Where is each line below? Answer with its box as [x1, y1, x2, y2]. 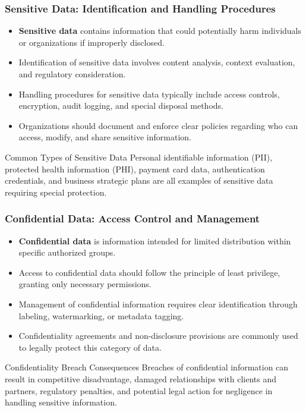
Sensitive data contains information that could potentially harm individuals [18, 24, 302, 37]
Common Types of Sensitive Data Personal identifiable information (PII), [5, 150, 273, 163]
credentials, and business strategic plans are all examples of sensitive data [5, 174, 273, 187]
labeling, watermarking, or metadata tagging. [18, 309, 184, 322]
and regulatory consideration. [18, 68, 126, 80]
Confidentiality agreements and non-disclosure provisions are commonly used [18, 329, 298, 342]
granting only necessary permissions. [18, 278, 152, 290]
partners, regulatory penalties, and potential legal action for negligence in [5, 384, 273, 397]
